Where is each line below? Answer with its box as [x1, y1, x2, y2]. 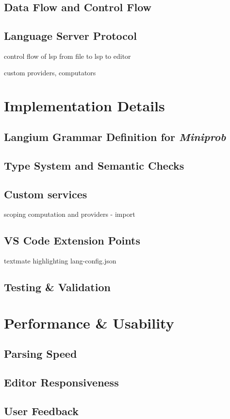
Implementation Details [4, 96, 165, 116]
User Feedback [4, 403, 79, 418]
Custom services [4, 186, 87, 201]
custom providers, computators [4, 67, 96, 77]
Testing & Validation [4, 279, 111, 295]
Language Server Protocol [4, 28, 137, 43]
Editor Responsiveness [4, 375, 119, 390]
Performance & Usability [4, 313, 174, 332]
